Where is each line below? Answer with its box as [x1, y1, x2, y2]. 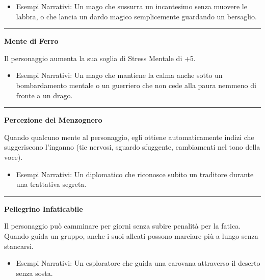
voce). [4, 151, 23, 162]
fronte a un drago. [16, 90, 73, 100]
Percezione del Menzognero [4, 115, 102, 125]
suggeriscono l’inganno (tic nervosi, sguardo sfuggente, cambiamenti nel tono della [4, 142, 260, 152]
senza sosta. [16, 267, 53, 278]
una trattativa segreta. [16, 179, 87, 189]
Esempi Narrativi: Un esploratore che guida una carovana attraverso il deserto [16, 258, 260, 268]
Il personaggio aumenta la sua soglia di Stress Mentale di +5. [4, 52, 196, 63]
